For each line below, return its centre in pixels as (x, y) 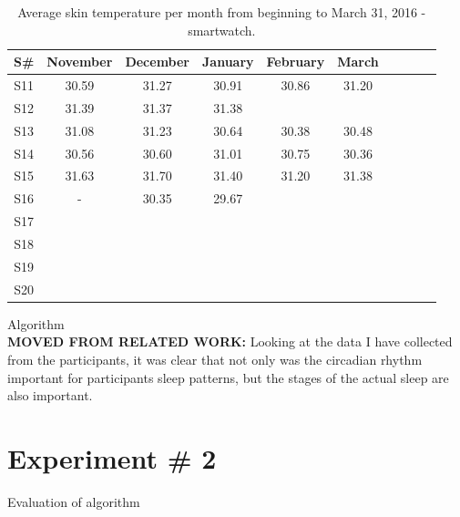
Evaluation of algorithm (74, 501)
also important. (50, 395)
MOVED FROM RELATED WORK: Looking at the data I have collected (230, 341)
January (228, 62)
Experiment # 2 (112, 457)
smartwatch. (222, 30)
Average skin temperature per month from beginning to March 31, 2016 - (222, 12)
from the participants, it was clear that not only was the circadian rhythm (215, 359)
